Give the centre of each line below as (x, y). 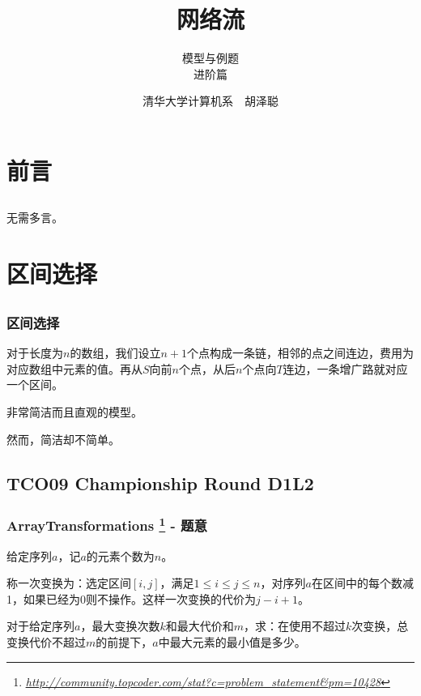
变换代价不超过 (46, 641)
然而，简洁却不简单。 (63, 439)
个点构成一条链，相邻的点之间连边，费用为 (300, 353)
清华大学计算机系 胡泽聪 (210, 101)
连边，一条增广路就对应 (345, 368)
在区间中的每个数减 (362, 583)
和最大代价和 (200, 626)
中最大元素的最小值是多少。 (232, 641)
